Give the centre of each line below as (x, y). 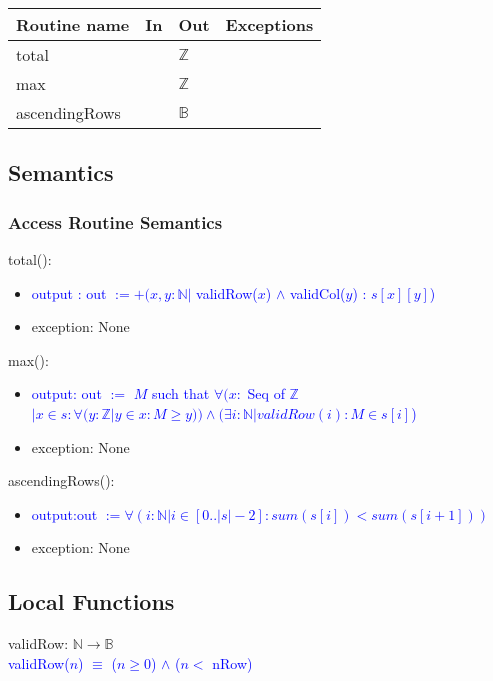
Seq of (266, 393)
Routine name (73, 24)
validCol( (317, 292)
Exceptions (269, 24)
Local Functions (91, 601)
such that (180, 393)
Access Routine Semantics (115, 221)
